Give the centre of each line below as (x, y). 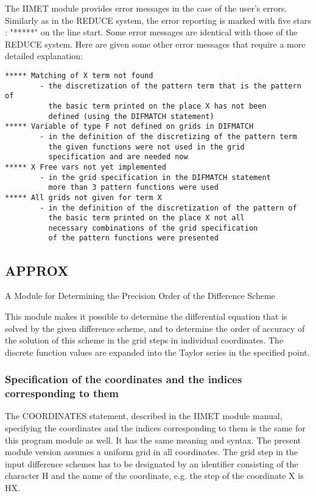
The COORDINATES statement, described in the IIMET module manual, (144, 416)
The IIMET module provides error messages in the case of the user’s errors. (146, 8)
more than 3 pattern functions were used (133, 188)
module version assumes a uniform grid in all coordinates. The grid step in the (151, 452)
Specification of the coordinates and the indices (124, 379)
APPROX (37, 270)
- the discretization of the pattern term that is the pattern (170, 86)
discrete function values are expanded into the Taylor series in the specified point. (157, 352)
